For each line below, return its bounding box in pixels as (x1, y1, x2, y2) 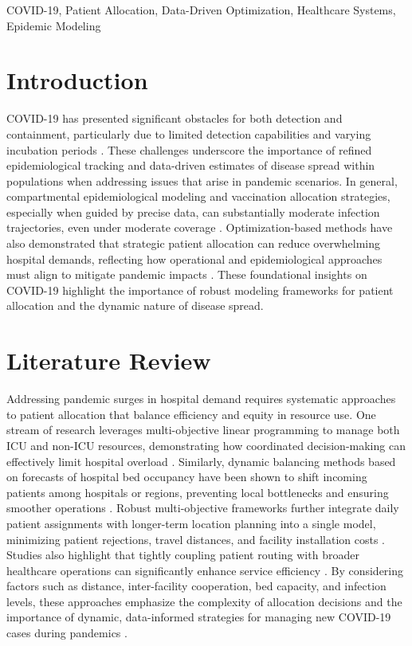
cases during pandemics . (6, 624, 128, 641)
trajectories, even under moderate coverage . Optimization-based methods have (6, 219, 393, 236)
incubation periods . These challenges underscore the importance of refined (6, 141, 372, 158)
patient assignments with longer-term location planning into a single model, (6, 515, 376, 531)
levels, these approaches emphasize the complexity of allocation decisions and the (6, 593, 402, 609)
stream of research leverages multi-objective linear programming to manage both (6, 421, 400, 438)
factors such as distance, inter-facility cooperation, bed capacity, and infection (6, 577, 386, 594)
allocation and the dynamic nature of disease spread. (6, 297, 264, 314)
